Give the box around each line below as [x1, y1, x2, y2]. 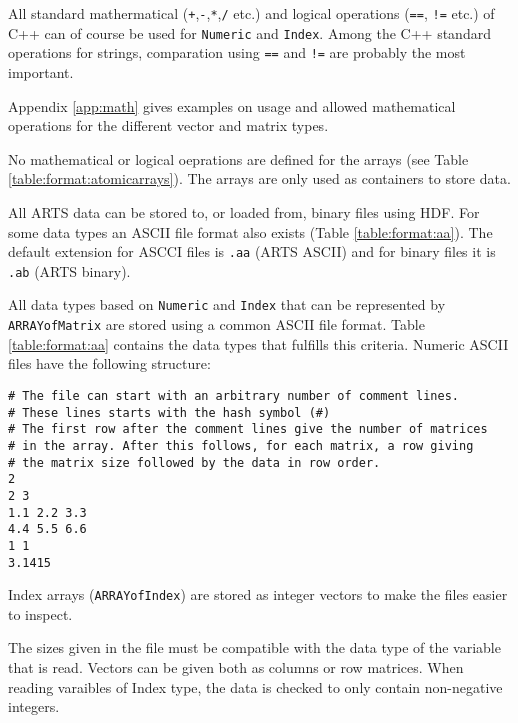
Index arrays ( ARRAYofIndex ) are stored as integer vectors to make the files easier [8, 584, 508, 605]
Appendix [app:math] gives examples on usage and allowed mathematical [8, 95, 456, 116]
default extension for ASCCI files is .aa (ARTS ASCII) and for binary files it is [8, 241, 496, 262]
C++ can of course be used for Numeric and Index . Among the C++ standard [8, 22, 491, 43]
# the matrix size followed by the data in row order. [8, 455, 381, 470]
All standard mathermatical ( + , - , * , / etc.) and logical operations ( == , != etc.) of [8, 3, 495, 23]
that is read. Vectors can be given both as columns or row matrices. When [8, 657, 464, 677]
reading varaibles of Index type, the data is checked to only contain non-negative [8, 676, 503, 697]
